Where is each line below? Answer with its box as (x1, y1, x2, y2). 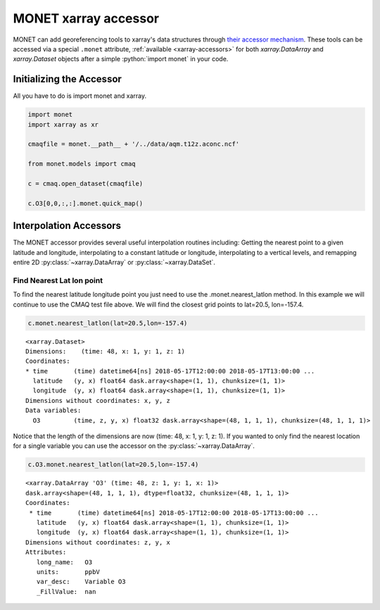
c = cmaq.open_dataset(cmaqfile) (27, 180, 144, 187)
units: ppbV (36, 568, 100, 575)
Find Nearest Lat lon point (13, 275, 103, 285)
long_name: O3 (36, 558, 93, 566)
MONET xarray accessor (13, 11, 160, 26)
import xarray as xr (27, 120, 99, 128)
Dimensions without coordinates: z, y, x (25, 538, 170, 546)
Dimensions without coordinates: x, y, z (25, 397, 170, 404)
